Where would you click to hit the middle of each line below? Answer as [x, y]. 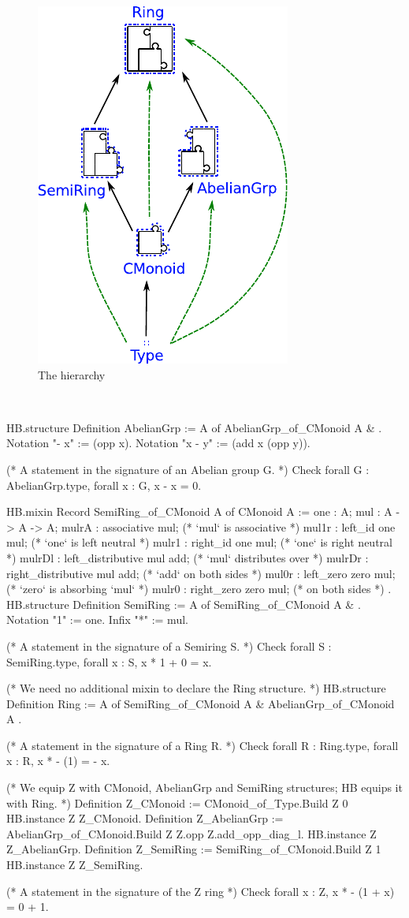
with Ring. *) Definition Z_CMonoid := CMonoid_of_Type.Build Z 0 [177, 802]
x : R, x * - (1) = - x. [58, 761]
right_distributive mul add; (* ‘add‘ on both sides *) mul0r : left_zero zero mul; [201, 573]
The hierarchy [72, 374]
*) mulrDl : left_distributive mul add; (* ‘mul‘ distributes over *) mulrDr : [188, 557]
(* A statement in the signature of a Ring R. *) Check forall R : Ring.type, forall [203, 745]
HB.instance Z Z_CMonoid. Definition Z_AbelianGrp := [145, 818]
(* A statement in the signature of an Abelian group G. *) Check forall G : [188, 469]
